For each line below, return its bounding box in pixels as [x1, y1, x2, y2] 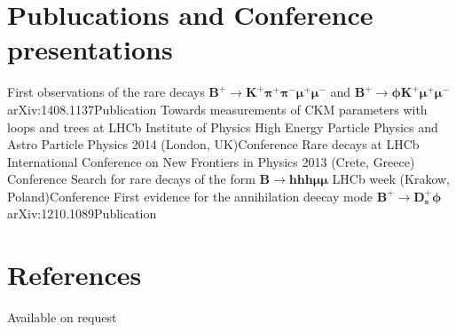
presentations [7, 31, 173, 67]
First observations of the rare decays [7, 83, 205, 101]
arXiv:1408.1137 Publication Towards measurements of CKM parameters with [7, 99, 428, 118]
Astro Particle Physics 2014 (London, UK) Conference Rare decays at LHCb [7, 135, 420, 154]
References [7, 257, 142, 293]
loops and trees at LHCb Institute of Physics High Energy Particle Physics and [7, 117, 438, 136]
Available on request [7, 308, 117, 327]
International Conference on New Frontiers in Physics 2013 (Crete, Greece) [7, 152, 415, 170]
